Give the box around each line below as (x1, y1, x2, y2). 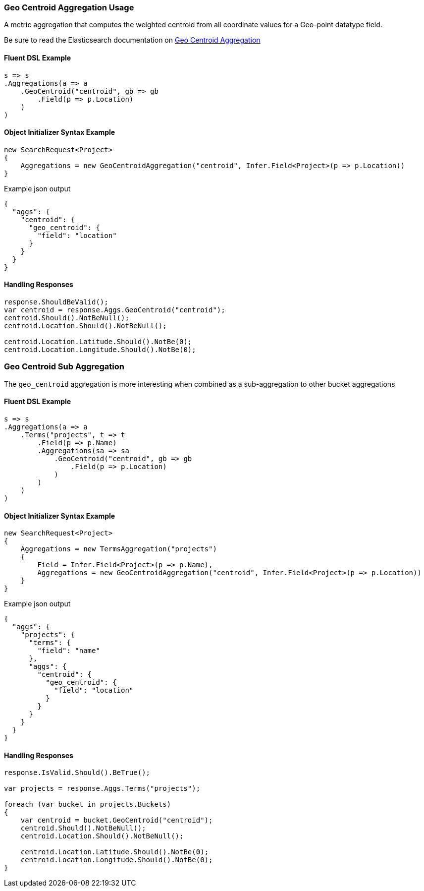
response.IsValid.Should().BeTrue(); (4, 769, 151, 777)
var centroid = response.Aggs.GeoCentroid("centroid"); (4, 306, 225, 314)
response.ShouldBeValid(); (4, 298, 108, 306)
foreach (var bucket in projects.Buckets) (4, 800, 171, 809)
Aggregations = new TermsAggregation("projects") (20, 545, 217, 553)
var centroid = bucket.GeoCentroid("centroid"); (20, 816, 213, 825)
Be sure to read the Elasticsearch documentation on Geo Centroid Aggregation (4, 36, 261, 45)
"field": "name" (37, 647, 100, 655)
